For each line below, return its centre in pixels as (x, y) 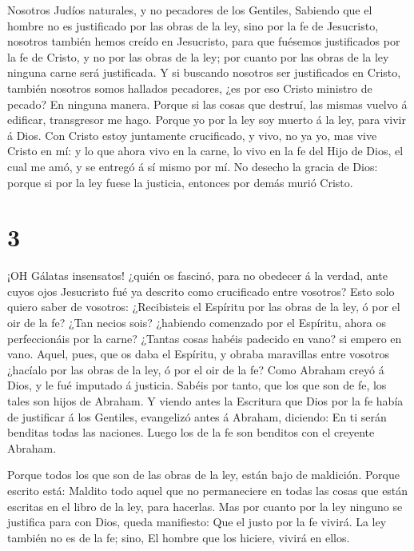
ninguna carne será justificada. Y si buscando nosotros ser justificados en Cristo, (204, 72)
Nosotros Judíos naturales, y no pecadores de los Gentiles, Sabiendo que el (190, 10)
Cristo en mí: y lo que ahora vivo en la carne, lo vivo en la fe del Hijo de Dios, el (205, 151)
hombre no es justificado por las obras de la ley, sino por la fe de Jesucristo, (193, 25)
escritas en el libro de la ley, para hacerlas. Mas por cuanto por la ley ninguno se (205, 506)
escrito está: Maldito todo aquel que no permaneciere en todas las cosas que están (208, 490)
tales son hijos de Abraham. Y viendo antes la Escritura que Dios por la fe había (205, 401)
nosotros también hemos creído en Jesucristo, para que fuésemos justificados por (204, 41)
